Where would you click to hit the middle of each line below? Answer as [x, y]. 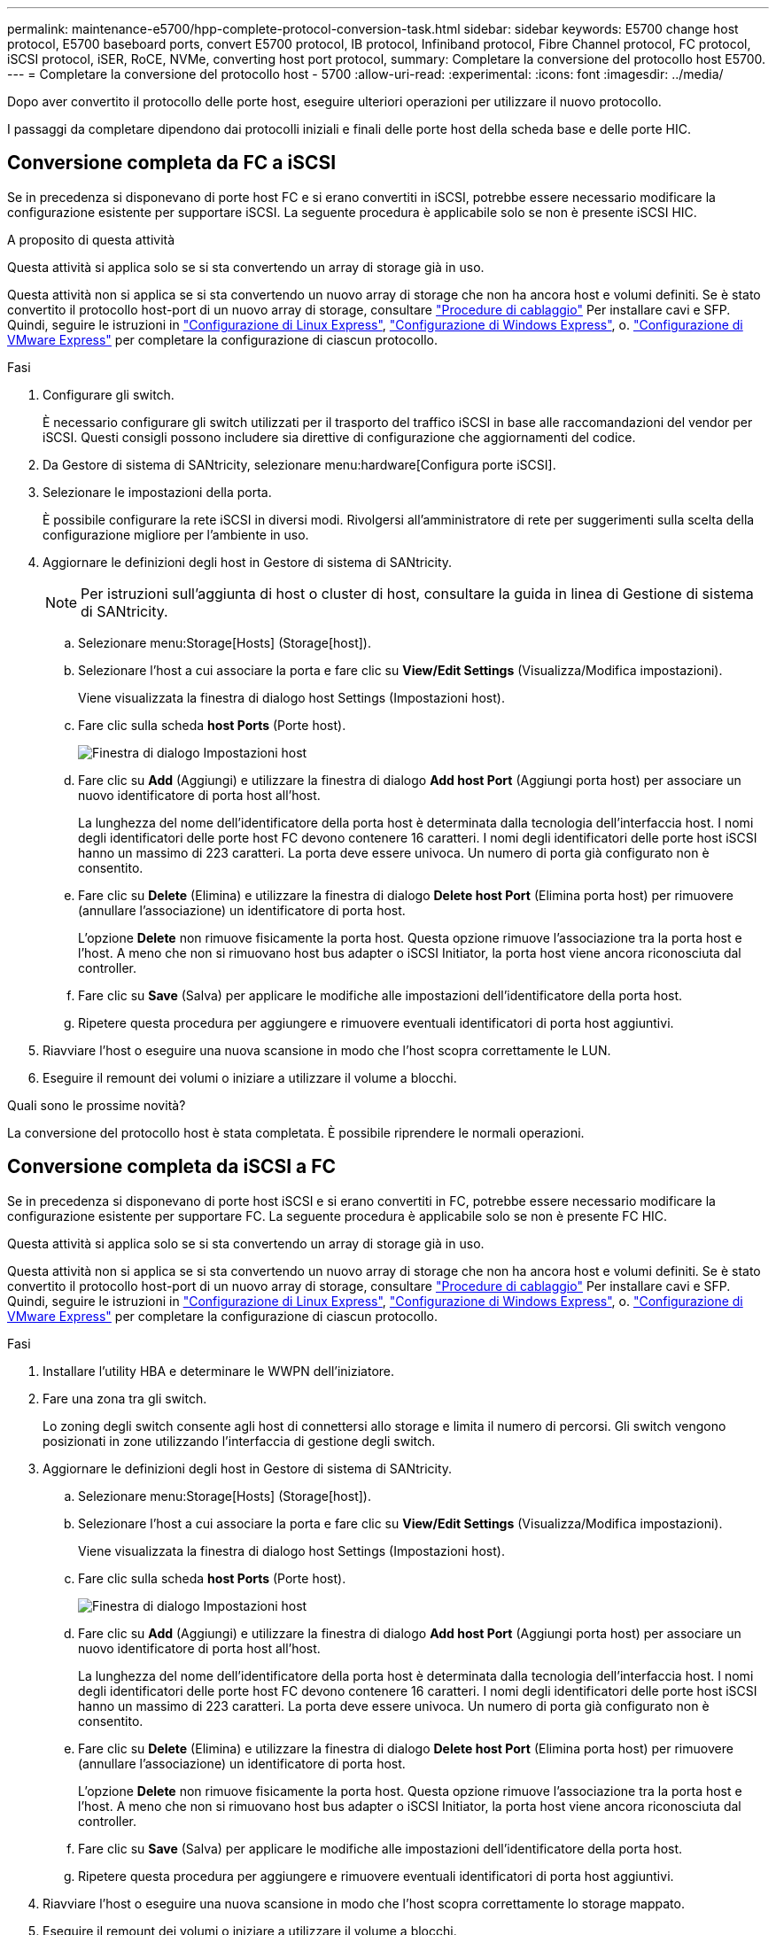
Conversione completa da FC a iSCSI [172, 163]
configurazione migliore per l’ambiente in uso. [176, 534]
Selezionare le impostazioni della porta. [157, 492]
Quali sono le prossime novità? [97, 1105]
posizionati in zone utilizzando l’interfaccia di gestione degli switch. [239, 1441]
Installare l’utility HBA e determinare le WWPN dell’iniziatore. [219, 1371]
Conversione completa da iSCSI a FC [172, 1167]
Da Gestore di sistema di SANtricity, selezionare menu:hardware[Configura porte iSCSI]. [299, 464]
